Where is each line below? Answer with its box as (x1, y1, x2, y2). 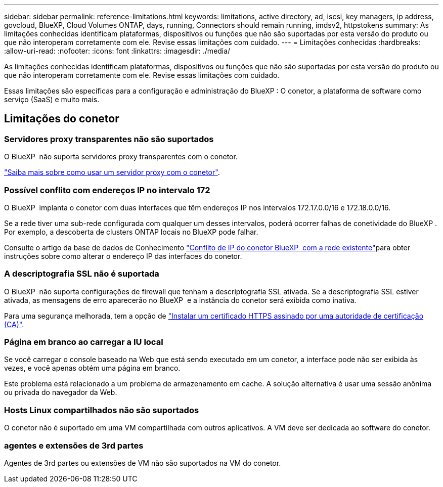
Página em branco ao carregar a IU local (4, 337, 163, 347)
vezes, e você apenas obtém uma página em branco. (4, 364, 181, 373)
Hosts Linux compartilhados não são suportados (4, 405, 199, 415)
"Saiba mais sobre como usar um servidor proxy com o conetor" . (4, 168, 220, 177)
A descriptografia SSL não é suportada (4, 269, 159, 279)
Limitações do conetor (4, 112, 119, 125)
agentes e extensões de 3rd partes (4, 440, 144, 451)
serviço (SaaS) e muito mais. (4, 95, 100, 104)
